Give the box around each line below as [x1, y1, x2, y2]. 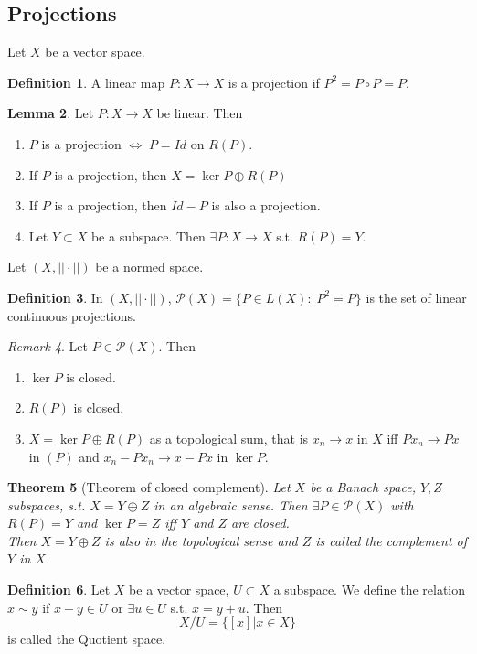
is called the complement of [315, 531, 467, 550]
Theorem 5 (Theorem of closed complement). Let [7, 477, 291, 497]
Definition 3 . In [7, 287, 103, 306]
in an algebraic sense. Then [154, 495, 308, 514]
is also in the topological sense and [104, 531, 298, 550]
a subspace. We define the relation [273, 580, 466, 599]
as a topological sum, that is [149, 428, 309, 447]
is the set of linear [366, 287, 467, 306]
